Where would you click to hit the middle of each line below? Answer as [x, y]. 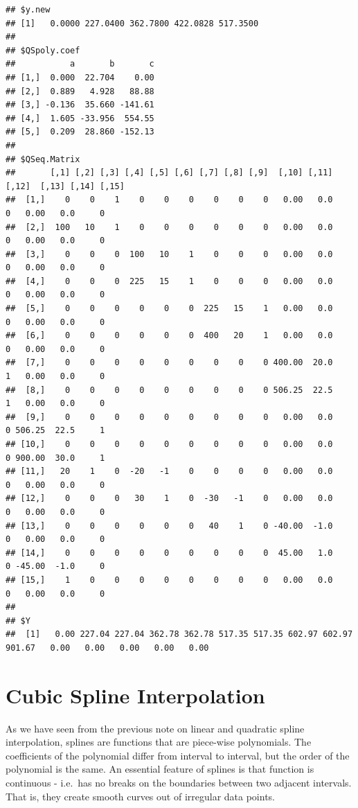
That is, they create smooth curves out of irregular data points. [141, 796]
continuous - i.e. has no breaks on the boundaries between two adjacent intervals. [179, 782]
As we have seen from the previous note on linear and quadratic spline [155, 728]
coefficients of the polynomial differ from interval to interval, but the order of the [178, 755]
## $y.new [28, 10]
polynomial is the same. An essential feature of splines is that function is [160, 769]
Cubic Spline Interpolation [135, 695]
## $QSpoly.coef [43, 50]
